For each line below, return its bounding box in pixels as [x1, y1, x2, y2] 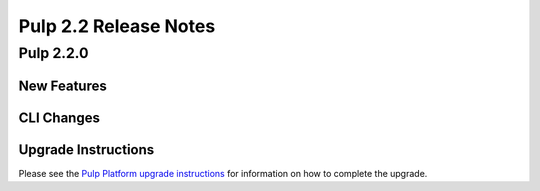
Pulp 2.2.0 [18, 44, 89, 62]
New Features [18, 77, 107, 94]
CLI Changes [18, 109, 100, 126]
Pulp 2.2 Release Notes [18, 15, 216, 37]
